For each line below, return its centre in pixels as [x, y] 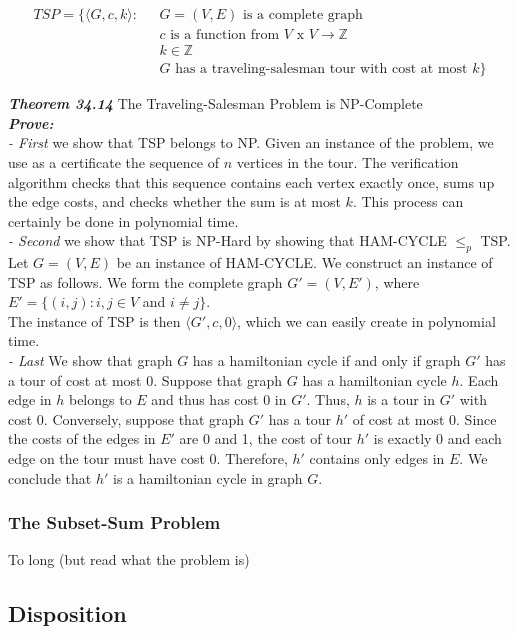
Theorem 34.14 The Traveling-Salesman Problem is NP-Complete [215, 103]
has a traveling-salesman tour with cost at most [321, 69]
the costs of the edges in [82, 438]
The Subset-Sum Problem [114, 522]
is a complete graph [303, 15]
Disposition [67, 613]
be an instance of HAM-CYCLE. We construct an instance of [304, 262]
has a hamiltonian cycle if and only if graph [326, 360]
